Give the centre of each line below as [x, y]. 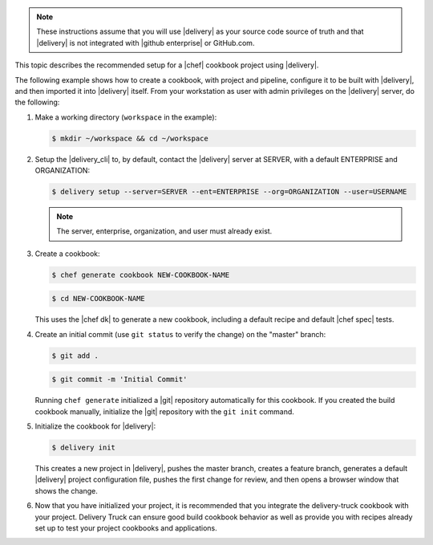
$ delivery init [84, 448]
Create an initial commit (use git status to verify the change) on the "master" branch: [180, 334]
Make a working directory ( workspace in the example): [126, 117]
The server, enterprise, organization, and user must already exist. [164, 231]
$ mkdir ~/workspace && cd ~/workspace [130, 138]
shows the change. [66, 490]
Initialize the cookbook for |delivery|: [95, 426]
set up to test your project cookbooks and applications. [126, 528]
